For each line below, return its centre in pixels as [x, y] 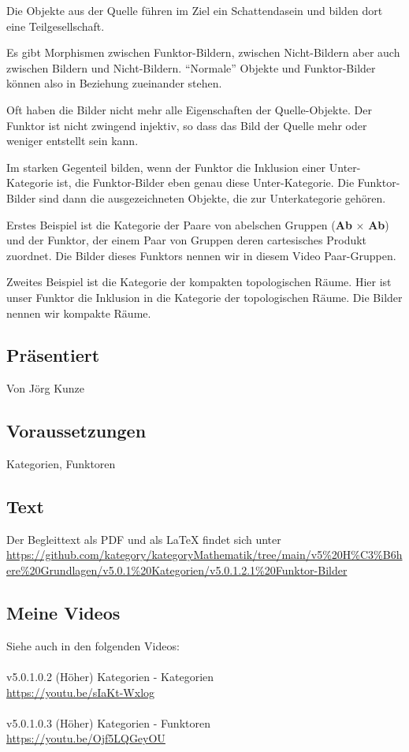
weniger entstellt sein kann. [73, 141]
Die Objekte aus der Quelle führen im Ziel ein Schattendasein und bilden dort [195, 10]
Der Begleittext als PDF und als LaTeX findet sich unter [144, 539]
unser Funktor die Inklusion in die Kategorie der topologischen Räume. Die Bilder [204, 297]
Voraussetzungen [76, 431]
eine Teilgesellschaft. [56, 26]
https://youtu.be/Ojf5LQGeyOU [86, 738]
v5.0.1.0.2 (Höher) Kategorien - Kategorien [110, 677]
